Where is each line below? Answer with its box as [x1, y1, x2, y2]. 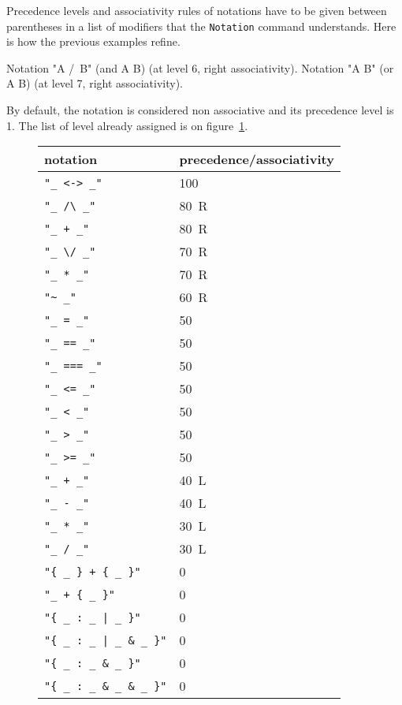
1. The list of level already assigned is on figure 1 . [6, 117, 248, 133]
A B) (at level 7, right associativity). [6, 75, 183, 91]
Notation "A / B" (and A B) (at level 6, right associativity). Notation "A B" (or [6, 59, 394, 76]
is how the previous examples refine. [6, 33, 181, 50]
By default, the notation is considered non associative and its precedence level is [6, 102, 394, 118]
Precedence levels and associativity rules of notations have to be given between [6, 2, 387, 18]
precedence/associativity [179, 150, 334, 169]
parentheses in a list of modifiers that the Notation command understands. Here [6, 17, 396, 34]
